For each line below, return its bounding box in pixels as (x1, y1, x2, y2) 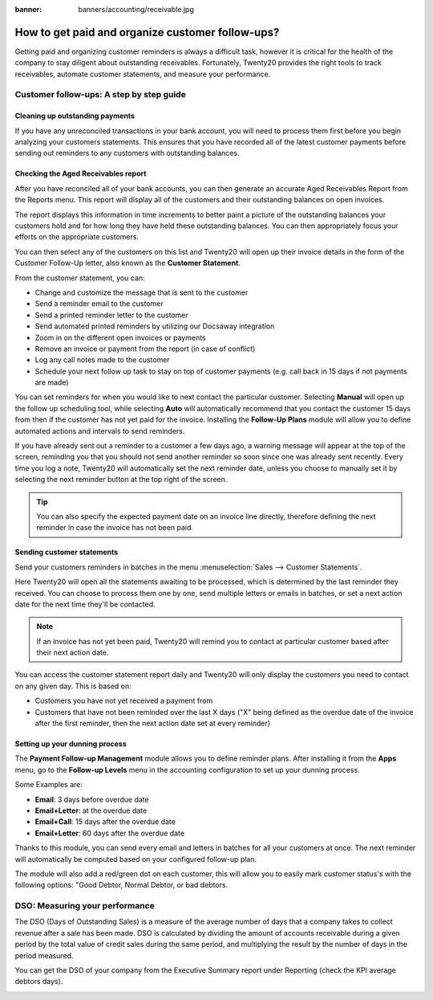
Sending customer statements (14, 547, 119, 557)
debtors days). (14, 977, 63, 986)
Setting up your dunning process (14, 739, 127, 749)
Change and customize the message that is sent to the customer (34, 288, 249, 297)
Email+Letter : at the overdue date (34, 806, 148, 815)
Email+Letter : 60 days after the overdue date (34, 828, 184, 838)
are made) (34, 378, 69, 387)
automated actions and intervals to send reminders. (14, 426, 185, 435)
